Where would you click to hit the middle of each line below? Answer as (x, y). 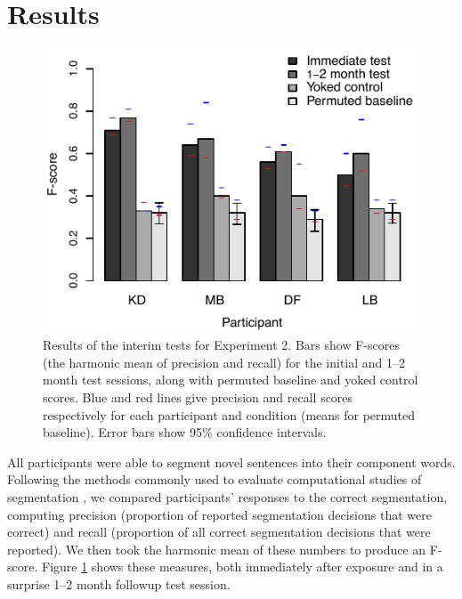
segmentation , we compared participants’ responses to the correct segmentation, (227, 496)
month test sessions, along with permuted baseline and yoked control (231, 380)
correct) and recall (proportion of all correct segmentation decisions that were (219, 532)
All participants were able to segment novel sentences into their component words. (231, 461)
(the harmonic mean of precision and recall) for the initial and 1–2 (224, 362)
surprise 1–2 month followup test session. (119, 583)
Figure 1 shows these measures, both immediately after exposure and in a (242, 567)
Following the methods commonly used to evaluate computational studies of (215, 479)
